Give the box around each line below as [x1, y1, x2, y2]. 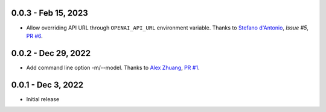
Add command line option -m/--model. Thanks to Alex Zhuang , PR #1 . [26, 64, 200, 71]
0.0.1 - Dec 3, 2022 [11, 79, 84, 90]
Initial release [26, 95, 60, 102]
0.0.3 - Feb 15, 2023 [11, 8, 88, 18]
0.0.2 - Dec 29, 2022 [11, 48, 91, 58]
